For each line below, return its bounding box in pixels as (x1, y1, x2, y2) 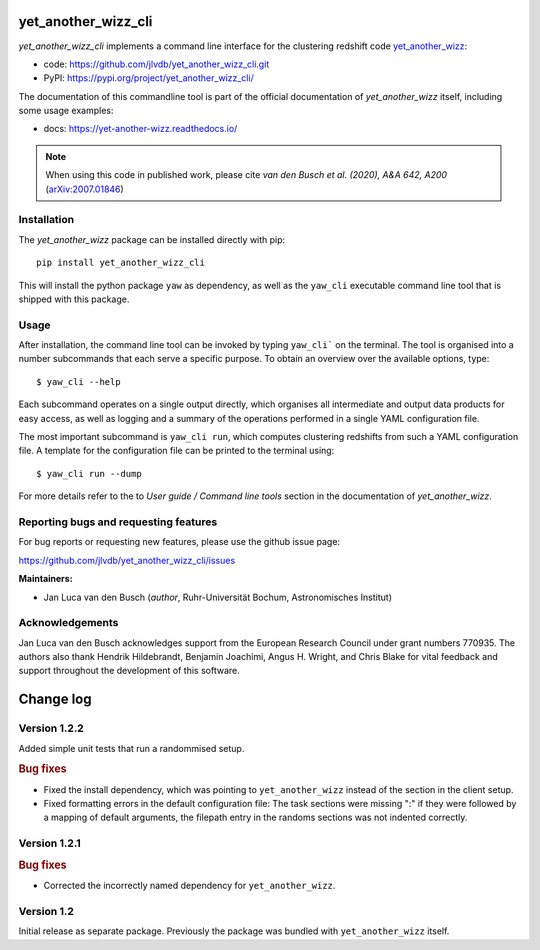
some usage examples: (18, 105, 114, 117)
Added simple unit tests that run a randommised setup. (18, 742, 245, 754)
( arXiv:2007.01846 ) (45, 183, 124, 195)
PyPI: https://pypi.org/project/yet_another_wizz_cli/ (43, 72, 254, 84)
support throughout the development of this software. (18, 665, 240, 677)
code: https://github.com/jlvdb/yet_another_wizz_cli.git (43, 58, 270, 70)
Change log (18, 691, 92, 708)
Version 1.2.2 (18, 721, 84, 735)
